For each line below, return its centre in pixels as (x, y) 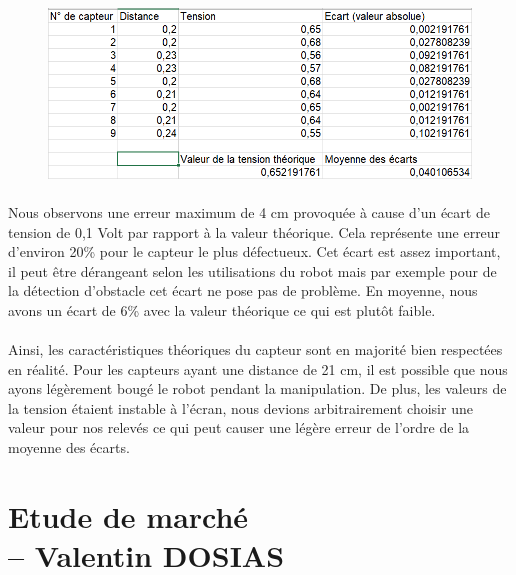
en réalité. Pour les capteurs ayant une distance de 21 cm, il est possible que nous (258, 368)
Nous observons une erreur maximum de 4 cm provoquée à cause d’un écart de (249, 211)
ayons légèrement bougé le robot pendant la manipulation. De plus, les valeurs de (257, 388)
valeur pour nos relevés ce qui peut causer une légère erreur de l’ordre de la (239, 427)
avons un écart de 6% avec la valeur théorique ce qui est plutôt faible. (222, 309)
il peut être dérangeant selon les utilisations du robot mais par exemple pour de (252, 270)
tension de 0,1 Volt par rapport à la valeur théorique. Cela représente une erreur (254, 231)
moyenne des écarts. (69, 447)
